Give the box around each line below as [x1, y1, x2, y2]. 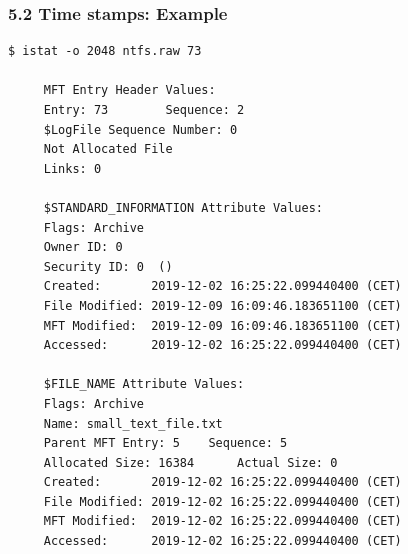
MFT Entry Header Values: [43, 83, 216, 98]
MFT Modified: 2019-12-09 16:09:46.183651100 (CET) [43, 318, 402, 333]
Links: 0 [43, 161, 102, 176]
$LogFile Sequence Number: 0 [43, 122, 238, 137]
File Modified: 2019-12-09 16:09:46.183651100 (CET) [43, 298, 402, 313]
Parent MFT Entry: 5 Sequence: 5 [43, 436, 288, 451]
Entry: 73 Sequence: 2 [43, 103, 245, 117]
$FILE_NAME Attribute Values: [43, 377, 245, 392]
